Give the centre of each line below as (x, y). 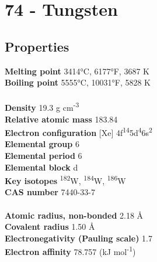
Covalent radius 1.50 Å (50, 227)
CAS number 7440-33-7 (50, 192)
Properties (37, 46)
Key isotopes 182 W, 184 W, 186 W (65, 180)
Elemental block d (41, 167)
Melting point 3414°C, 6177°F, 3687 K (77, 71)
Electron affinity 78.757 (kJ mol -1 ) (70, 251)
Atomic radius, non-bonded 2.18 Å (74, 215)
